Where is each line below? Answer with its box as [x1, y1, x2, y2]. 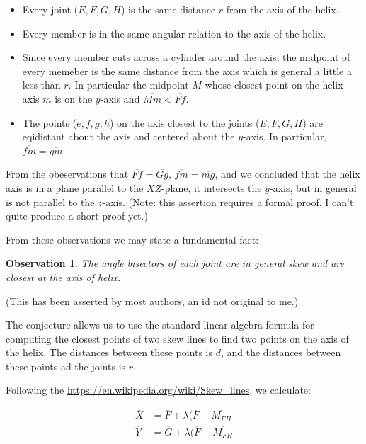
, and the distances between [220, 345, 341, 360]
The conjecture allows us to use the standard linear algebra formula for [6, 317, 314, 332]
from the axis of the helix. [226, 2, 339, 16]
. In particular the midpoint [68, 77, 189, 92]
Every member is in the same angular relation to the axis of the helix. [22, 25, 326, 40]
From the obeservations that [6, 166, 129, 181]
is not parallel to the [6, 194, 95, 209]
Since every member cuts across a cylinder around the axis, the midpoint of [22, 50, 350, 64]
